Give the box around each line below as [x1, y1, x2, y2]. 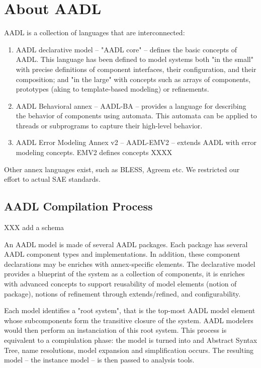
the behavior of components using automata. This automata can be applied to [16, 110, 257, 121]
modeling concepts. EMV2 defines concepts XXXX [16, 147, 172, 158]
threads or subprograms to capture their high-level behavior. [16, 120, 203, 130]
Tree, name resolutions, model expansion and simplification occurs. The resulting [4, 344, 254, 355]
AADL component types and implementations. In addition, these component [4, 249, 240, 259]
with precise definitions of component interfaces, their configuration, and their [16, 63, 256, 74]
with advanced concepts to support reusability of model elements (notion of [4, 278, 237, 289]
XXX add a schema [4, 222, 64, 233]
